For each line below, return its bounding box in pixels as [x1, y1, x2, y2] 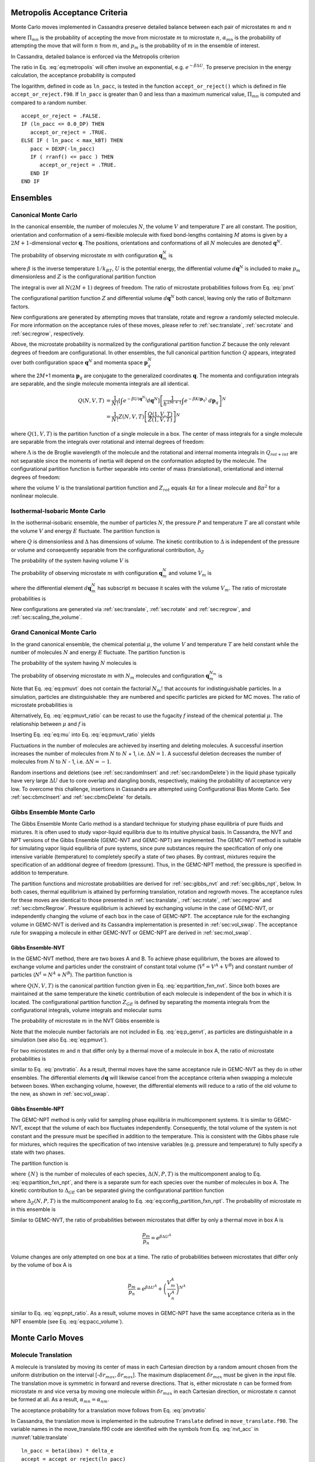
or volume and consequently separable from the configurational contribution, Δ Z [10, 546, 204, 555]
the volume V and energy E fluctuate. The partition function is [10, 527, 160, 535]
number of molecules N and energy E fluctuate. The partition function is [10, 649, 185, 656]
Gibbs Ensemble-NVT [10, 944, 65, 951]
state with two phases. [10, 1149, 65, 1156]
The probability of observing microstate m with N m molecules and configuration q [10, 672, 210, 681]
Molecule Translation [10, 1351, 72, 1359]
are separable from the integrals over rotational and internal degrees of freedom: [10, 439, 205, 445]
